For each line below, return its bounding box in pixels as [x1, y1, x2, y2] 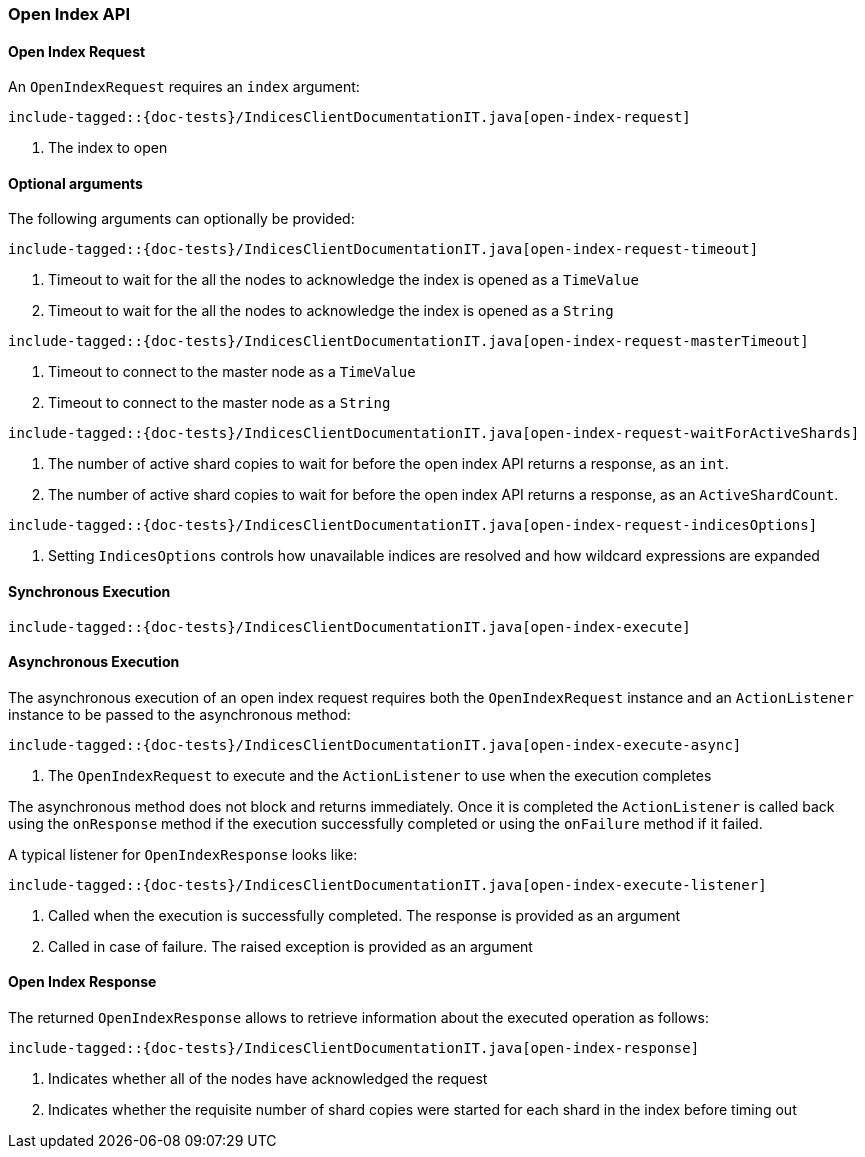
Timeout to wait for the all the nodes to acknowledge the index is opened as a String [48, 302, 614, 320]
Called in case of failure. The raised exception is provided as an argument [48, 937, 533, 955]
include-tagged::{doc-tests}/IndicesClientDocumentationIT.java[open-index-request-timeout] [8, 241, 759, 258]
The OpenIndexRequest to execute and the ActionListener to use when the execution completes [48, 766, 712, 784]
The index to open [48, 139, 168, 157]
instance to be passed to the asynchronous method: [8, 705, 351, 723]
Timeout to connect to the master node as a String [48, 394, 391, 412]
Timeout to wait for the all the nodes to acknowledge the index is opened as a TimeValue [48, 271, 639, 289]
